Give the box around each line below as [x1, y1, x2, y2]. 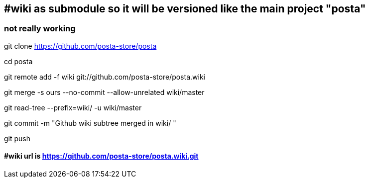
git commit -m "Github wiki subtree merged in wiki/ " [4, 118, 176, 127]
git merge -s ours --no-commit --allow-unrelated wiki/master [4, 88, 205, 96]
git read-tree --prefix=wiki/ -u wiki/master [4, 103, 142, 112]
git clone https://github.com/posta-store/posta [4, 41, 157, 50]
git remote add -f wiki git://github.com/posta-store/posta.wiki [4, 72, 205, 81]
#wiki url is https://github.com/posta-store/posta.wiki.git [4, 152, 199, 161]
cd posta [4, 57, 33, 66]
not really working [4, 23, 76, 34]
